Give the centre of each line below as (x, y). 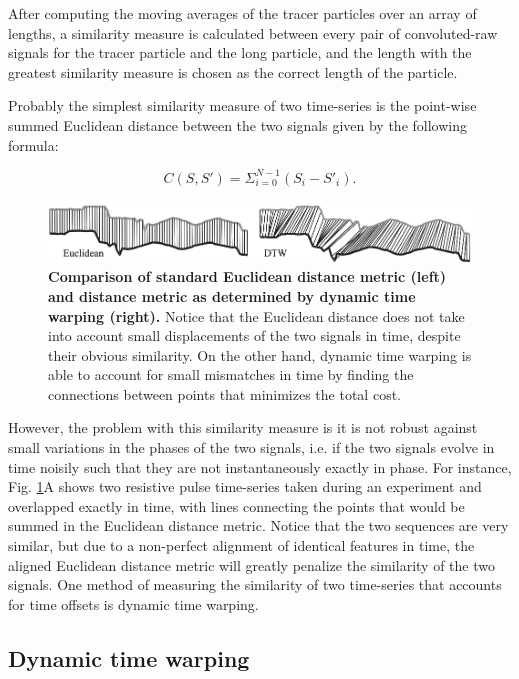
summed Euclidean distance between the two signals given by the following (237, 124)
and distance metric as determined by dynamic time (232, 295)
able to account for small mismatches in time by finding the (231, 374)
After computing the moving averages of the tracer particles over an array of (242, 13)
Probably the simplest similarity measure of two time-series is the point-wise (242, 105)
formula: (33, 144)
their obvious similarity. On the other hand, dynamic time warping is (260, 354)
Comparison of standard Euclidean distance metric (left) (247, 276)
